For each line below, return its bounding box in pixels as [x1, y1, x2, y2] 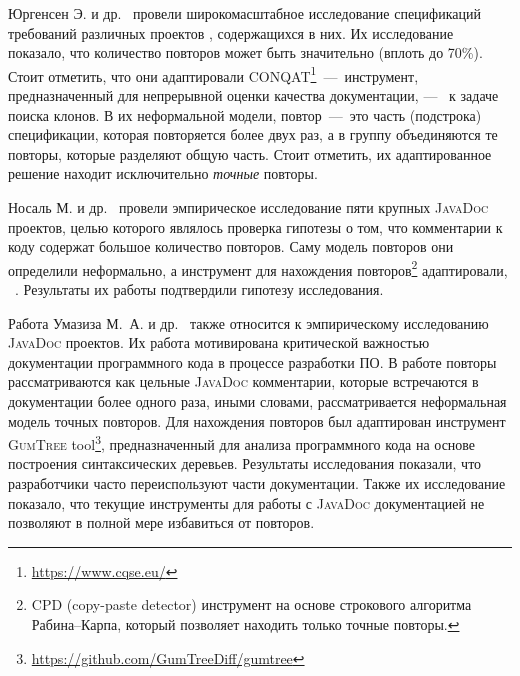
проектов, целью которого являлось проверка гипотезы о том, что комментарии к [8, 216, 503, 237]
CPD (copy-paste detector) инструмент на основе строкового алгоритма [31, 594, 472, 615]
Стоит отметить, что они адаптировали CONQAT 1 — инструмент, [8, 62, 419, 86]
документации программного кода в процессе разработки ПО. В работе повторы [8, 351, 497, 372]
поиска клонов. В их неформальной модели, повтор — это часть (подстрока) [8, 104, 482, 125]
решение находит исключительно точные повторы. [8, 163, 318, 184]
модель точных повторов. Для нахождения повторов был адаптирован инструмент [8, 410, 506, 431]
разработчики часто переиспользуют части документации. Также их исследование [8, 473, 506, 494]
